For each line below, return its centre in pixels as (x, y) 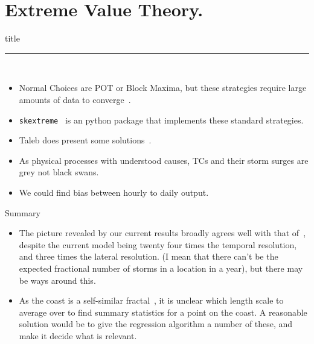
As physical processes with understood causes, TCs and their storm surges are (164, 160)
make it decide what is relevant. (78, 335)
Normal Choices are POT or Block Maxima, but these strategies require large (163, 88)
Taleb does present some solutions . (85, 140)
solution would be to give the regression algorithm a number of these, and (156, 324)
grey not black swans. (59, 172)
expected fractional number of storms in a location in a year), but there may (161, 268)
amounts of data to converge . (75, 99)
